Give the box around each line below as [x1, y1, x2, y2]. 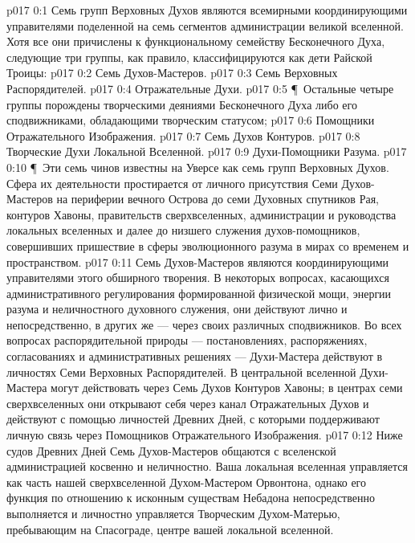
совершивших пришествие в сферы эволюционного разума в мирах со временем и [6, 237, 409, 254]
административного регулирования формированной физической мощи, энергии [6, 284, 392, 301]
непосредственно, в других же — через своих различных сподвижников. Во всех [6, 316, 402, 333]
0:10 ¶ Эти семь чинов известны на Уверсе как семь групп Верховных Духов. [6, 158, 389, 175]
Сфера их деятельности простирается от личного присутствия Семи [6, 174, 338, 191]
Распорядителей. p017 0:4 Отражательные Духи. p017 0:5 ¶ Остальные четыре [6, 80, 394, 96]
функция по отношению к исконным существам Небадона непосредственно [6, 489, 375, 506]
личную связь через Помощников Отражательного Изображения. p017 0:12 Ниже [6, 427, 403, 443]
